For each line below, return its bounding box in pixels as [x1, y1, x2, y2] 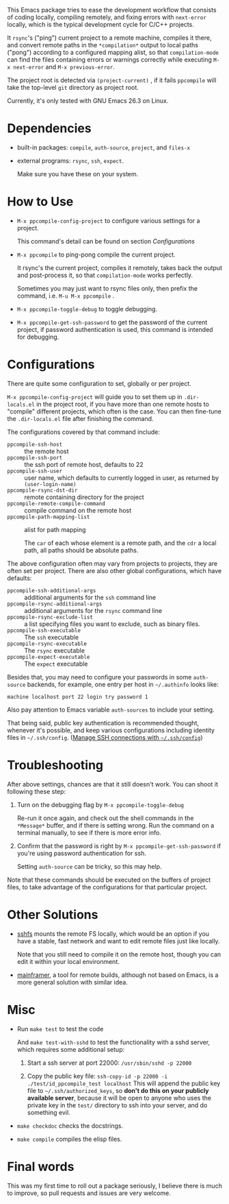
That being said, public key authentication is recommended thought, [7, 719, 200, 727]
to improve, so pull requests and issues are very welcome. [7, 1189, 171, 1197]
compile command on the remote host [24, 506, 132, 514]
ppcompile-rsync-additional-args [7, 600, 103, 607]
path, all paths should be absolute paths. [24, 546, 139, 554]
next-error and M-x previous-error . [13, 63, 115, 71]
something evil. [27, 1108, 70, 1116]
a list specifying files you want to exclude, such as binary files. [24, 620, 200, 628]
